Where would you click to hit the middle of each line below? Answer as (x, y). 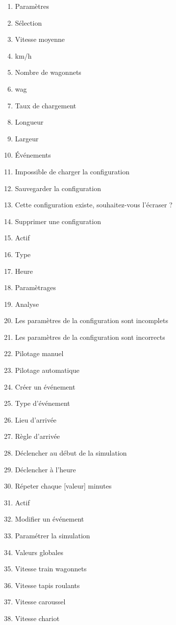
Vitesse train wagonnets (51, 569)
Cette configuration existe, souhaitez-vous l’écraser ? (94, 205)
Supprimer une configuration (58, 221)
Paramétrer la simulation (52, 535)
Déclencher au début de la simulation (71, 453)
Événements (33, 155)
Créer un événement (45, 386)
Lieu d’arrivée (36, 419)
